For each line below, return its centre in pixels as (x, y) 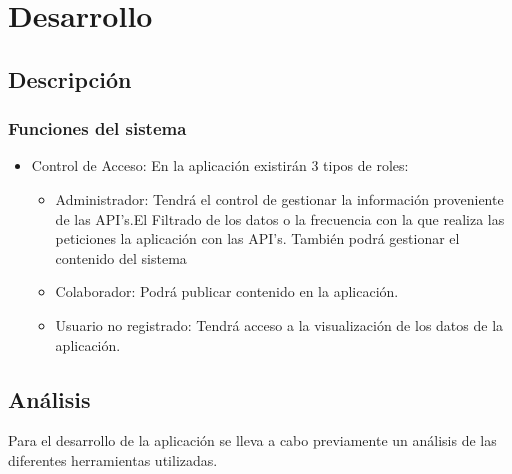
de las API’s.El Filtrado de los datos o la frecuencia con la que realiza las (280, 218)
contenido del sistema (121, 257)
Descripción (70, 78)
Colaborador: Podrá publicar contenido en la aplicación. (227, 291)
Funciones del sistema (97, 128)
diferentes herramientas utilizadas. (113, 459)
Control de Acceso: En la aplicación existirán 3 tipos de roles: (220, 165)
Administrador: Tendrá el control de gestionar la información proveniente (279, 198)
